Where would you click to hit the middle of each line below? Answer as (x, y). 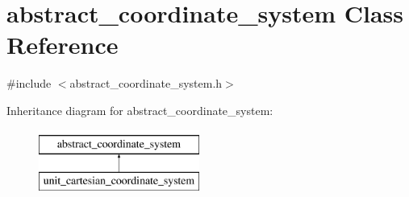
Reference (63, 45)
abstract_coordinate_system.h (146, 83)
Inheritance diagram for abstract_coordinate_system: (140, 110)
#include (29, 83)
